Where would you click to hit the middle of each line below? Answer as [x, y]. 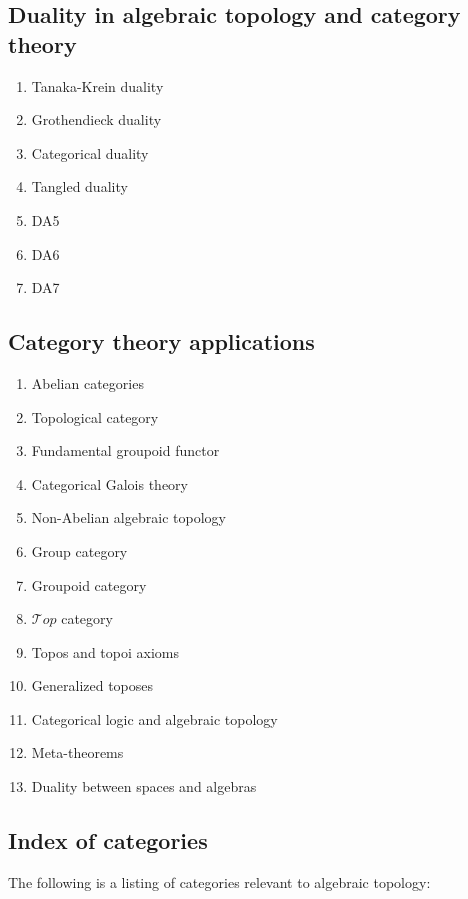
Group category [79, 550]
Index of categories [108, 840]
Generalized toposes [92, 685]
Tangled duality [79, 186]
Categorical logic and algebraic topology [154, 718]
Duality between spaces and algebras [144, 786]
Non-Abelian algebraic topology [128, 517]
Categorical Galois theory [109, 483]
